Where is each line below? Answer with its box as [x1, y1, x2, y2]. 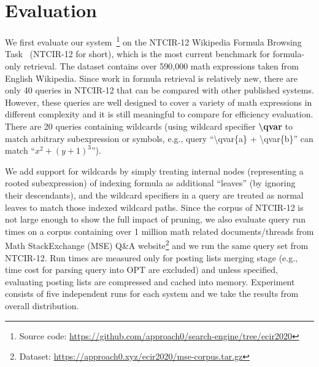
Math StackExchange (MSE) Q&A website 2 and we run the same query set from [5, 237, 309, 251]
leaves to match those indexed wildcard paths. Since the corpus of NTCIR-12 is [5, 200, 304, 213]
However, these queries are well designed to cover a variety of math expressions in [5, 95, 312, 108]
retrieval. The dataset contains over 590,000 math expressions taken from [23, 59, 299, 72]
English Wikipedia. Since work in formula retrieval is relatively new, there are [5, 71, 298, 84]
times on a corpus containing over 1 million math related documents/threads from [5, 224, 314, 237]
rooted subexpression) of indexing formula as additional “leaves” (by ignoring [5, 176, 296, 189]
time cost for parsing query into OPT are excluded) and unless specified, [5, 263, 278, 276]
